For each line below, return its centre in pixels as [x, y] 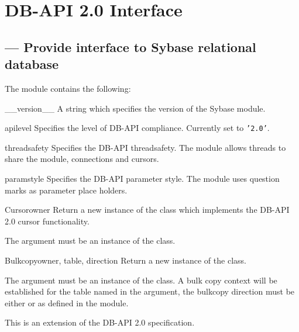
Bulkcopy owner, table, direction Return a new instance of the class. [126, 260]
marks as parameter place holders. [66, 190]
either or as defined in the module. [67, 302]
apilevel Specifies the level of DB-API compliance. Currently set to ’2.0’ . [137, 128]
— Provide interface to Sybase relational [130, 46]
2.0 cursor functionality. [47, 221]
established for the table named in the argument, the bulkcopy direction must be [150, 291]
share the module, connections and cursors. [82, 159]
